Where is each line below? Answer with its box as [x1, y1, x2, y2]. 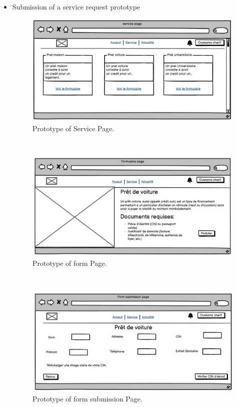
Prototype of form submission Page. [32, 393, 143, 403]
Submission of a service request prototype [12, 2, 140, 12]
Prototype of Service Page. [32, 123, 114, 134]
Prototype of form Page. [32, 257, 107, 268]
